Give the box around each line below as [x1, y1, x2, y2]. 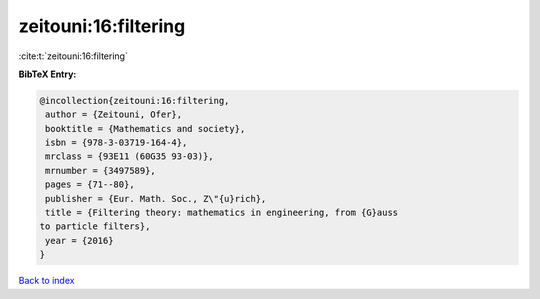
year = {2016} [45, 235, 114, 246]
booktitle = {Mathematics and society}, [45, 123, 246, 134]
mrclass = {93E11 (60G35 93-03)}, [45, 151, 214, 162]
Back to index [18, 275, 75, 287]
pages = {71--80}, [45, 179, 135, 190]
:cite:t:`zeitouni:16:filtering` [18, 50, 129, 62]
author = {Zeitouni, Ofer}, [45, 109, 183, 120]
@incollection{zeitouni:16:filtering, [39, 95, 230, 106]
